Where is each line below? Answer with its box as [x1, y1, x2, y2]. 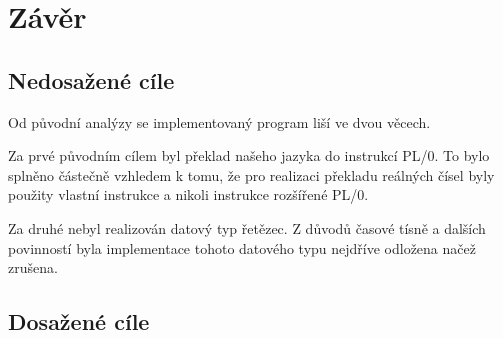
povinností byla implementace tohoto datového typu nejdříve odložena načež [8, 237, 476, 258]
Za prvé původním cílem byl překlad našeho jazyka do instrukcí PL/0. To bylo [8, 145, 490, 166]
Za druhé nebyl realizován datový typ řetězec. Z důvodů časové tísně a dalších [8, 217, 486, 238]
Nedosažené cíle [8, 64, 175, 95]
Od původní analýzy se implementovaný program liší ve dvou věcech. [8, 111, 431, 132]
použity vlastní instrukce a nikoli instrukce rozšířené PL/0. [8, 184, 369, 205]
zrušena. [8, 257, 58, 278]
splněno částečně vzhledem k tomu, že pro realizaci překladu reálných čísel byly [8, 164, 495, 185]
